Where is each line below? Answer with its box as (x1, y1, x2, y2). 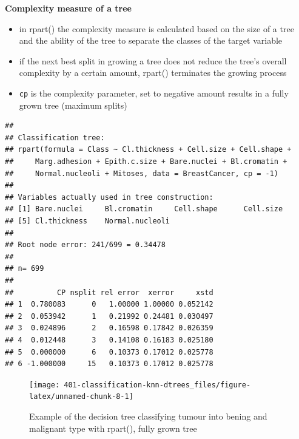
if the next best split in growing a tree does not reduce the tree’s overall (19, 54, 287, 67)
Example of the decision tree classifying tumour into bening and (29, 410, 267, 422)
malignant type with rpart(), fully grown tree (29, 421, 197, 434)
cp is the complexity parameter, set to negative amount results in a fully (19, 86, 289, 99)
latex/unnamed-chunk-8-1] (29, 392, 133, 401)
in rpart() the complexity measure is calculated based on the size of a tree (19, 22, 294, 35)
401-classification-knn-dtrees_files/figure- (64, 380, 251, 389)
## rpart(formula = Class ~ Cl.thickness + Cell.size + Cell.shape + (5, 145, 292, 154)
